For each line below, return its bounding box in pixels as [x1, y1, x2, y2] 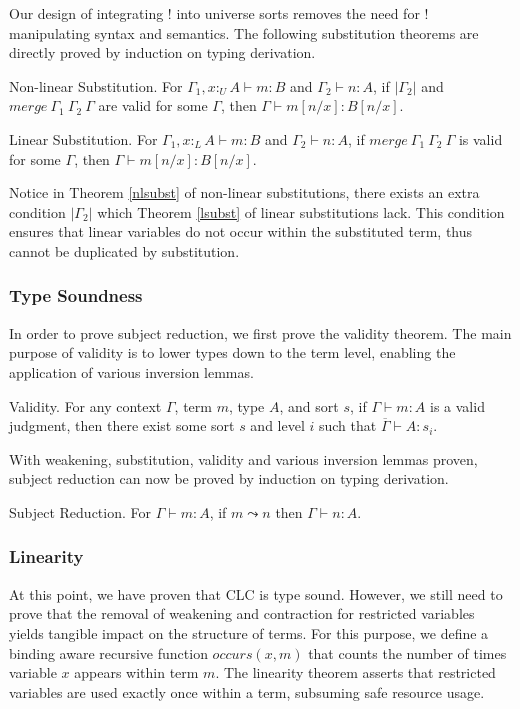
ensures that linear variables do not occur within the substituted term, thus [9, 221, 473, 242]
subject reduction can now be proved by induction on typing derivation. [9, 468, 449, 489]
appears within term [74, 662, 199, 683]
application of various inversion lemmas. [9, 361, 254, 382]
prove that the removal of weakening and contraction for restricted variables [9, 603, 475, 624]
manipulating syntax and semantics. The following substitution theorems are [9, 22, 479, 43]
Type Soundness [9, 283, 143, 308]
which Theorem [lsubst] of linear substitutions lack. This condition [97, 201, 505, 222]
